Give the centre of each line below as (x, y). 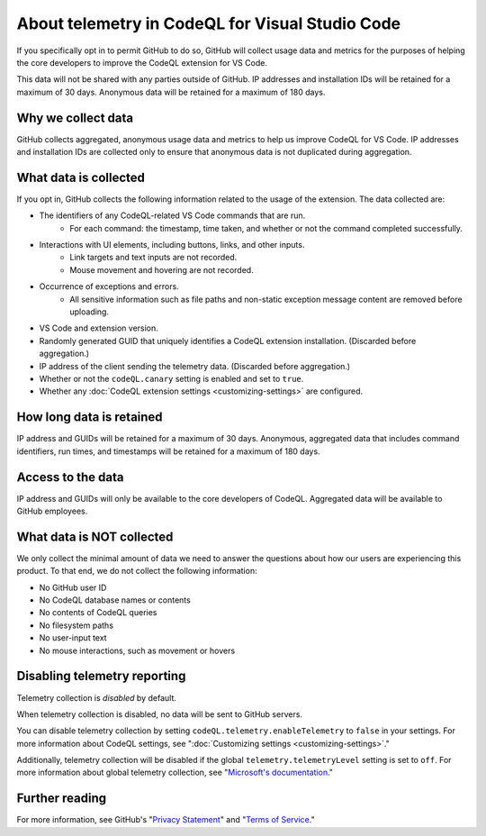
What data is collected (81, 177)
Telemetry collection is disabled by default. (97, 697)
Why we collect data (75, 118)
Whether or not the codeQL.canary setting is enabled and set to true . (171, 379)
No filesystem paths (76, 625)
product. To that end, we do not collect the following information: (137, 571)
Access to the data (70, 477)
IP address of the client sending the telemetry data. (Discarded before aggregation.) (195, 366)
